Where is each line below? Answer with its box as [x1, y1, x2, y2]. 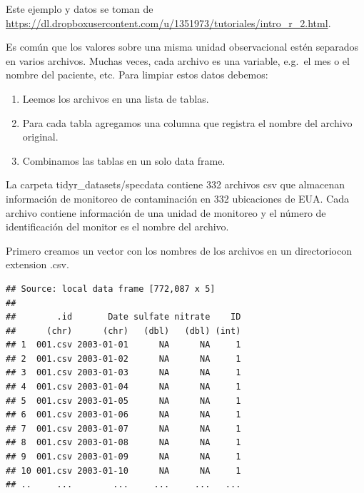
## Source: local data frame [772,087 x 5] [6, 283, 216, 294]
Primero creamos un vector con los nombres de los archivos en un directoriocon [6, 243, 353, 258]
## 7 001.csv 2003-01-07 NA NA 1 [6, 423, 241, 434]
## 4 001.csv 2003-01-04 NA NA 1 [6, 382, 241, 392]
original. [22, 129, 59, 144]
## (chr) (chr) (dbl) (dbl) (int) [6, 325, 241, 336]
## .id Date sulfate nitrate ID [6, 312, 241, 322]
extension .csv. [6, 257, 69, 272]
